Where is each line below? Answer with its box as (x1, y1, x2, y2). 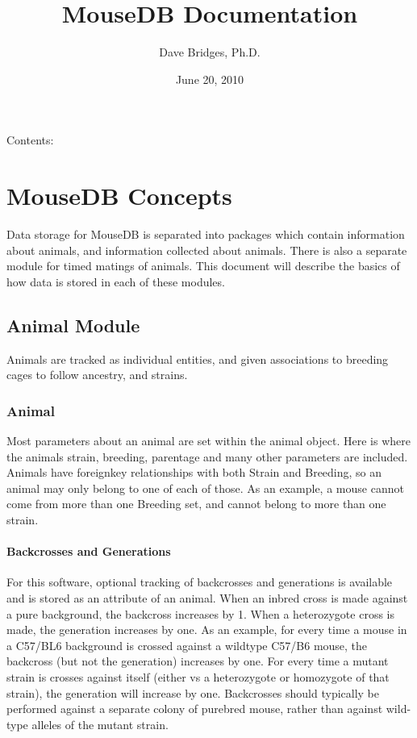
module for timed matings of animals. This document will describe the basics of (6, 257, 400, 274)
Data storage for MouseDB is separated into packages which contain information (6, 226, 405, 243)
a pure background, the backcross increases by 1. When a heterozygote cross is (6, 605, 394, 622)
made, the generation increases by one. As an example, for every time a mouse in (6, 621, 407, 638)
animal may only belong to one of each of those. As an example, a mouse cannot (6, 479, 404, 496)
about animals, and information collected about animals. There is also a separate (6, 241, 407, 258)
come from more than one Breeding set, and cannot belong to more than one (6, 495, 386, 512)
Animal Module (6, 312, 140, 337)
